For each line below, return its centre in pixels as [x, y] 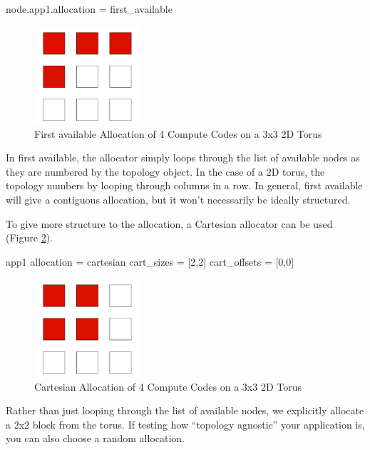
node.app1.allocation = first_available [89, 9]
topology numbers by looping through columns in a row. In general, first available [184, 185]
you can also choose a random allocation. [96, 438]
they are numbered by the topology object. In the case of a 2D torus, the [165, 171]
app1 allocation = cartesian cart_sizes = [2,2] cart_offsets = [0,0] [150, 261]
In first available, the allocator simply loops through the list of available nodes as [183, 157]
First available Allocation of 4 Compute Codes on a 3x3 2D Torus [178, 133]
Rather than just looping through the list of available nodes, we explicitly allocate [185, 410]
